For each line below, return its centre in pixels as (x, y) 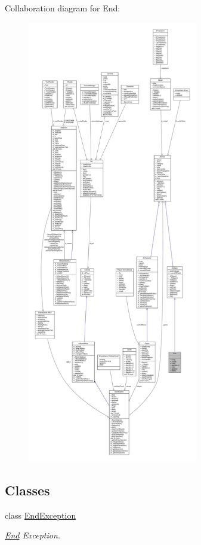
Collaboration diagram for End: (63, 8)
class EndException (41, 515)
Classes (27, 490)
